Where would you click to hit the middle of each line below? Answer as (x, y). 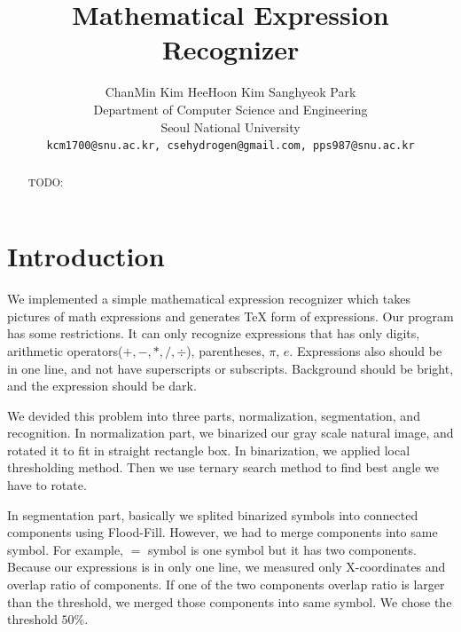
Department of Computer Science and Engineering (230, 109)
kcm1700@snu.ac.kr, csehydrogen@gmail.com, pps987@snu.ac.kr (230, 146)
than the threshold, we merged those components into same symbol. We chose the (230, 601)
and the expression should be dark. (102, 386)
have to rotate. (47, 485)
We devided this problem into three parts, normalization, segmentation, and (214, 415)
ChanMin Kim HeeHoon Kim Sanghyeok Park (230, 92)
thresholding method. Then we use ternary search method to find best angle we (223, 467)
